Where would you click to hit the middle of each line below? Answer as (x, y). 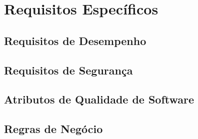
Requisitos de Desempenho (75, 40)
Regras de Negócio (53, 129)
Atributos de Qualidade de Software (99, 99)
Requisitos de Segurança (68, 70)
